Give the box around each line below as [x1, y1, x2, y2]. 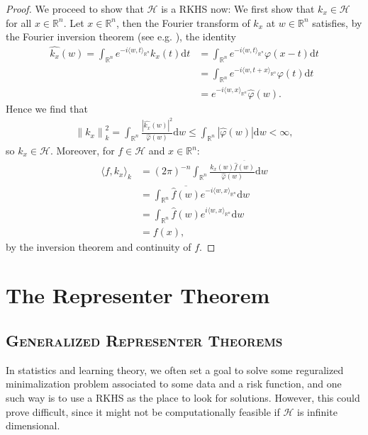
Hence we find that [6, 101, 88, 115]
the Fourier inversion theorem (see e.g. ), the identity [6, 29, 236, 44]
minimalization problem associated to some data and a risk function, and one [6, 376, 342, 391]
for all [6, 15, 32, 30]
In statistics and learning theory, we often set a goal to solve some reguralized [6, 362, 344, 377]
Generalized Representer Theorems [6, 329, 283, 351]
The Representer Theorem [6, 281, 270, 310]
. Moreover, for [50, 143, 115, 158]
